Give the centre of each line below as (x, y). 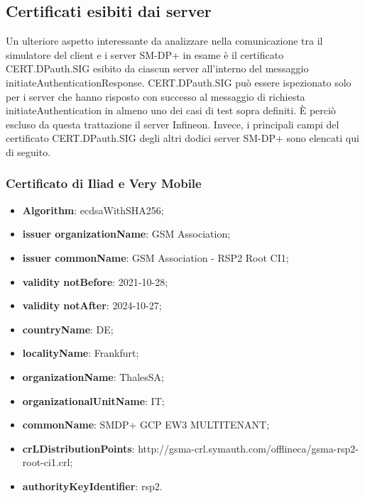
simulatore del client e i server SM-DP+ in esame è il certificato (145, 54)
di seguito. (28, 151)
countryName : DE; (68, 329)
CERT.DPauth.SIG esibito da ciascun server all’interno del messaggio (157, 68)
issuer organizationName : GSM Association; (126, 234)
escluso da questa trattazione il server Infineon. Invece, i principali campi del (173, 124)
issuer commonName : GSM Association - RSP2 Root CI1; (156, 257)
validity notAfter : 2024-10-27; (92, 305)
